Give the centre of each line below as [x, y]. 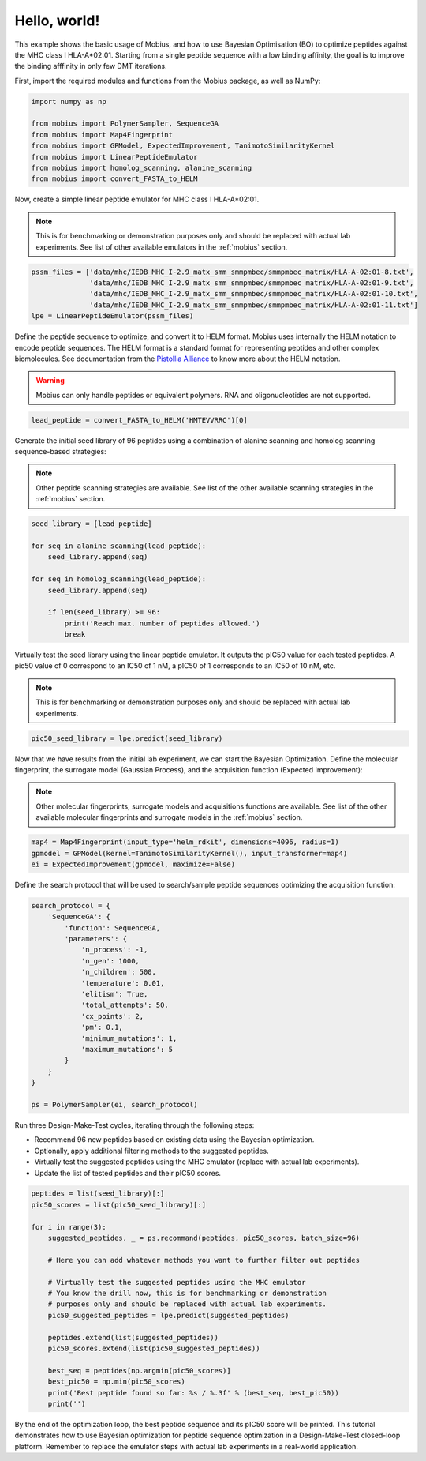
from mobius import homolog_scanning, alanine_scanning [142, 168]
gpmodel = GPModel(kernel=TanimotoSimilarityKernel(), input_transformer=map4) [189, 853]
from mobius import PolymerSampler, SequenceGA [125, 124]
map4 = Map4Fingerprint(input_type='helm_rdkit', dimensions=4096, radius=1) [185, 842]
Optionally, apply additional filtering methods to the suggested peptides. [151, 1151]
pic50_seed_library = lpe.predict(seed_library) [127, 738]
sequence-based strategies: [60, 452]
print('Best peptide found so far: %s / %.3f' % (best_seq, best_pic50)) [193, 1393]
